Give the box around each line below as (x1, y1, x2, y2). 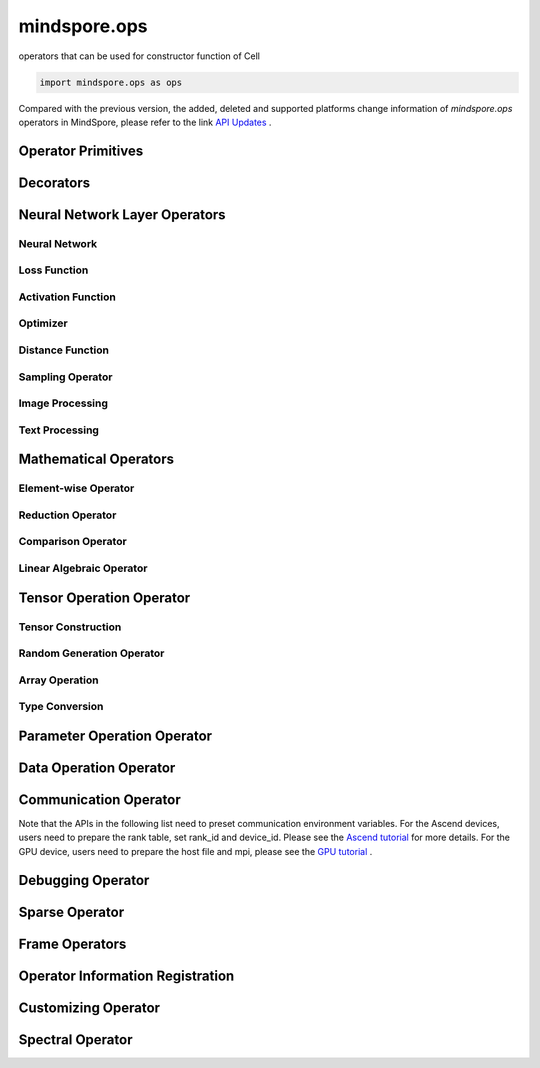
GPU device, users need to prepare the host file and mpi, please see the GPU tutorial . (18, 845, 373, 857)
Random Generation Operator (18, 646, 165, 660)
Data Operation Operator (18, 759, 176, 776)
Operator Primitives (18, 142, 144, 159)
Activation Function (18, 290, 117, 304)
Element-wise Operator (18, 481, 135, 495)
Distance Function (18, 343, 110, 357)
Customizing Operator (18, 999, 160, 1016)
